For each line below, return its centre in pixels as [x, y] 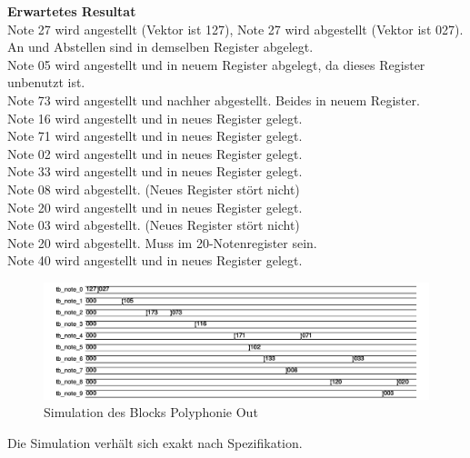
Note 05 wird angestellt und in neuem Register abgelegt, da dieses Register [216, 64]
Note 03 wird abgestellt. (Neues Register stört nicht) [154, 225]
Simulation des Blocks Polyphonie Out [151, 412]
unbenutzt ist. [46, 82]
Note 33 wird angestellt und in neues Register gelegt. [155, 171]
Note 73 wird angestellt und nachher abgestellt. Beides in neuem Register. [214, 100]
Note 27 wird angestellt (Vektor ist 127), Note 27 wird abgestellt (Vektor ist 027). [235, 29]
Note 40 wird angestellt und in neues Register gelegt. [155, 260]
